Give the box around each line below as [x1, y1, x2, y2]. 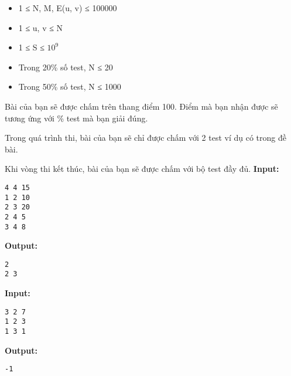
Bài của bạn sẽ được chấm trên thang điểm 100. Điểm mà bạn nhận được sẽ [5, 100, 278, 112]
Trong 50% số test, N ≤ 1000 [18, 80, 121, 93]
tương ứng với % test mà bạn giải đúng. [5, 111, 148, 124]
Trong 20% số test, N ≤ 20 [18, 60, 113, 73]
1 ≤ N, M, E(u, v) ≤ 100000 [18, 2, 117, 13]
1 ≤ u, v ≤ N [18, 21, 63, 33]
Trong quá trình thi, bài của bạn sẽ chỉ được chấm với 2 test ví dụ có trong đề [5, 131, 286, 144]
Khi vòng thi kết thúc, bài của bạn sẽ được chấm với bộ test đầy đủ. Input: [5, 162, 279, 175]
